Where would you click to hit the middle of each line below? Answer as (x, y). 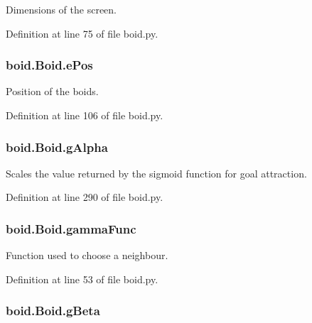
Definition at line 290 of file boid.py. (85, 197)
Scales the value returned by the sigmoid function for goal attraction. (156, 173)
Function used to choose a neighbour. (87, 255)
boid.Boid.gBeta (53, 311)
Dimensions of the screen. (61, 9)
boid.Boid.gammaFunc (71, 228)
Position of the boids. (52, 91)
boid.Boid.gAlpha (57, 147)
